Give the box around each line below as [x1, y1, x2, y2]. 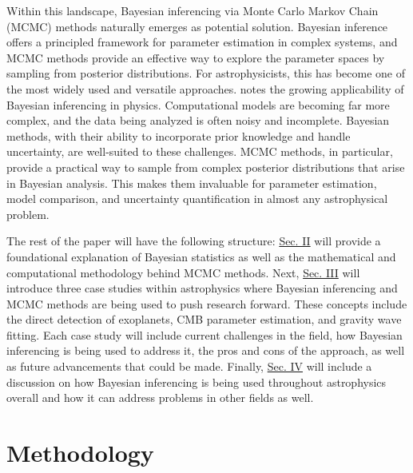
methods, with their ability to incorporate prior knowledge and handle [6, 127, 351, 144]
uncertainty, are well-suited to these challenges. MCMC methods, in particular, [6, 143, 393, 160]
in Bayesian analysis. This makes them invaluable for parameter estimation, [6, 174, 377, 191]
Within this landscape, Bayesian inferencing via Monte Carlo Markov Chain [6, 2, 379, 18]
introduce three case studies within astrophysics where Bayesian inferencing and [6, 280, 398, 296]
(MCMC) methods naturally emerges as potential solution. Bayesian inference [6, 18, 388, 34]
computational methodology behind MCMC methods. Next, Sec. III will [6, 264, 360, 280]
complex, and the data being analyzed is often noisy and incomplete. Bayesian [6, 112, 390, 129]
